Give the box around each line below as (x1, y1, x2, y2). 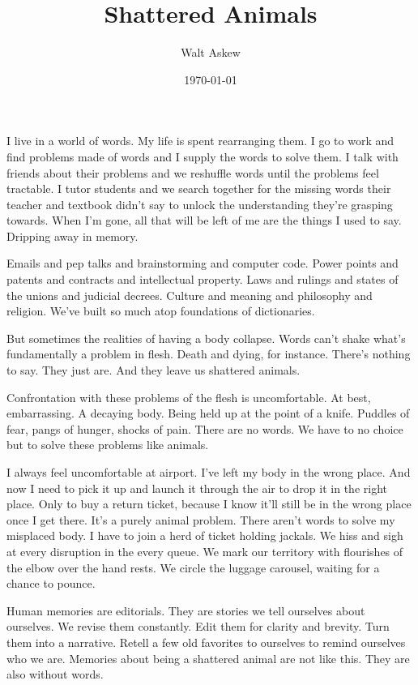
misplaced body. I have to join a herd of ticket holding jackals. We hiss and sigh (6, 527, 403, 544)
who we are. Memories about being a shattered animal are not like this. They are (6, 649, 410, 666)
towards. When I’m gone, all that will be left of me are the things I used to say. (6, 212, 402, 229)
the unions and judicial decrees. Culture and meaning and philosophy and (6, 286, 373, 303)
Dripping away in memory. (6, 227, 139, 244)
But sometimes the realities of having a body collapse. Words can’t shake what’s (6, 329, 406, 346)
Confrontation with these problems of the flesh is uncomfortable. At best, (6, 388, 371, 405)
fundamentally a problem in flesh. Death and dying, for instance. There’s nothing (6, 345, 411, 362)
